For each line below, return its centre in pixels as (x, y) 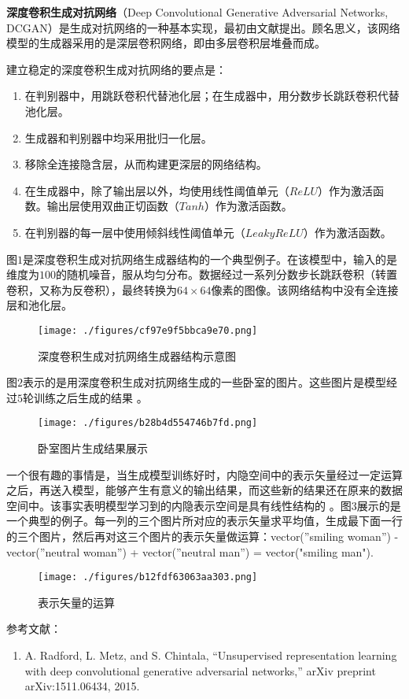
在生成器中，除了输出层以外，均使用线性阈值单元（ (157, 190)
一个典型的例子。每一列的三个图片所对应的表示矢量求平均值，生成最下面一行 (204, 521)
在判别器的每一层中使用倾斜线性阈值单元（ (135, 232)
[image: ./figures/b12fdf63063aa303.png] (148, 577)
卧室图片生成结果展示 (93, 448)
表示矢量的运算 (76, 602)
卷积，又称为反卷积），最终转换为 (92, 289)
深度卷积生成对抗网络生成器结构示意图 (137, 355)
